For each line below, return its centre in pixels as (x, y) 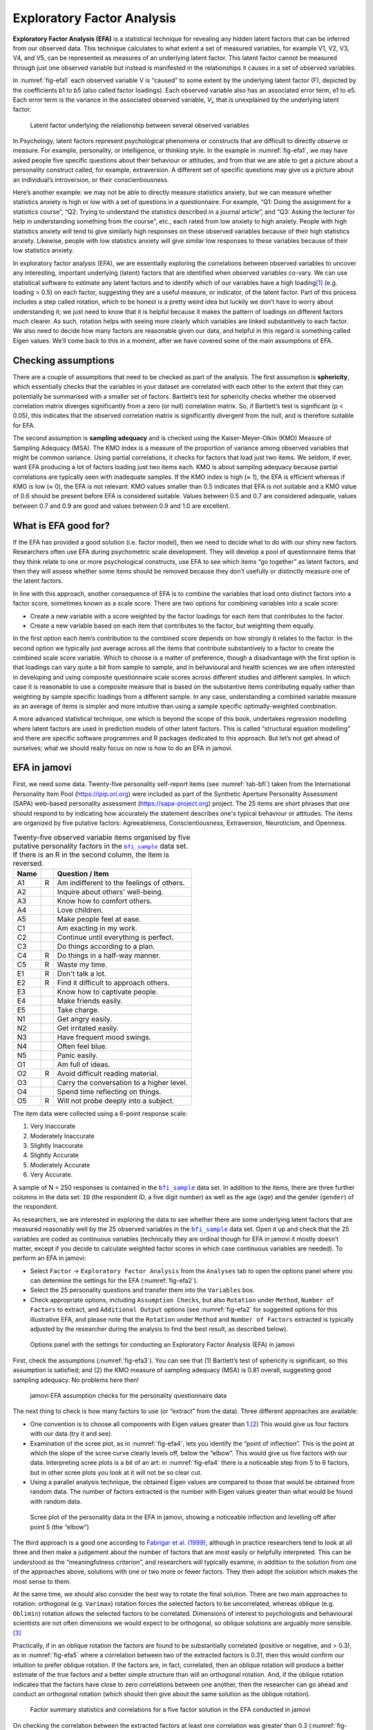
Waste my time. (82, 964)
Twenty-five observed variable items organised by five (102, 837)
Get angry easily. (85, 1019)
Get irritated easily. (88, 1028)
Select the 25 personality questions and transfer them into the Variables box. (142, 1290)
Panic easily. (77, 1055)
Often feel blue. (82, 1046)
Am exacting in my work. (97, 928)
